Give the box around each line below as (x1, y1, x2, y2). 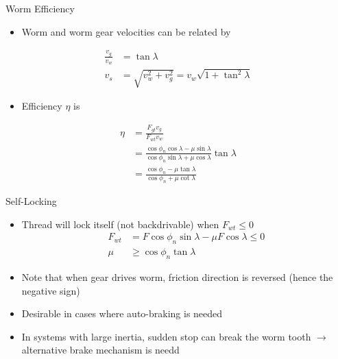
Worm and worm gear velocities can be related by (21, 24, 231, 38)
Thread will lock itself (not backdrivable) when (21, 216, 219, 231)
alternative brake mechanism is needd (21, 343, 180, 357)
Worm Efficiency (5, 1, 75, 15)
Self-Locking (5, 194, 57, 208)
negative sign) (21, 283, 80, 297)
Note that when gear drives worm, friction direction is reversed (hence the (21, 270, 333, 284)
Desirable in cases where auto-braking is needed (21, 306, 223, 321)
